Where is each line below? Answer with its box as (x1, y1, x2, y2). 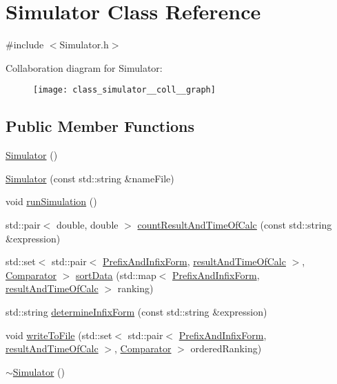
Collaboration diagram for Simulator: (6, 60, 163, 75)
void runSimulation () (6, 194, 97, 209)
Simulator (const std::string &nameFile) (6, 171, 174, 185)
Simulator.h (59, 37, 109, 52)
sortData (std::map (75, 267, 156, 282)
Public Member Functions (6, 115, 194, 137)
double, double (57, 217, 119, 231)
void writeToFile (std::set (6, 327, 112, 342)
